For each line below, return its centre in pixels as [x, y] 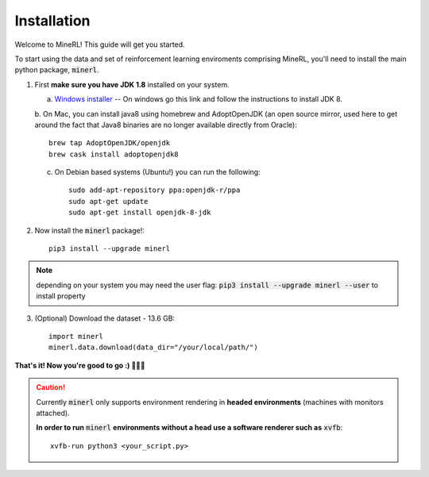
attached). [53, 413]
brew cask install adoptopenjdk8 [114, 154]
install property [61, 296]
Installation [52, 21]
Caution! [51, 387]
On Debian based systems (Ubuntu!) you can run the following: [158, 172]
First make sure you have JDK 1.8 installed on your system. [132, 84]
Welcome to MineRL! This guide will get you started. [100, 44]
